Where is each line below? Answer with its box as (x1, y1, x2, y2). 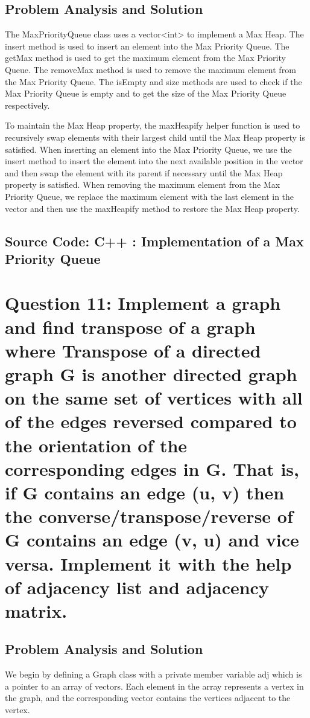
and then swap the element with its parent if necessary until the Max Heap (5, 166, 283, 179)
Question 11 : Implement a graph (5, 290, 281, 315)
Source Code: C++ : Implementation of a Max (5, 231, 304, 250)
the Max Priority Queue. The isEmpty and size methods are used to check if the (5, 75, 302, 88)
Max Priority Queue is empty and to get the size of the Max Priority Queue (5, 87, 286, 100)
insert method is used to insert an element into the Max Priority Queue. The (5, 39, 289, 52)
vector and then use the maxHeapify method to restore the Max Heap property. (5, 202, 300, 214)
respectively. (5, 98, 50, 111)
